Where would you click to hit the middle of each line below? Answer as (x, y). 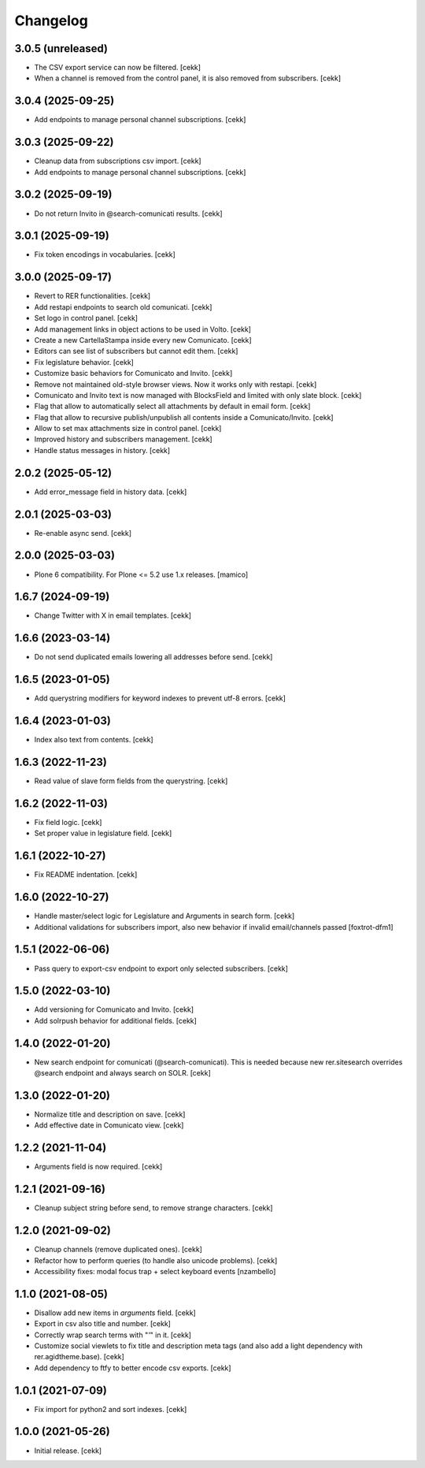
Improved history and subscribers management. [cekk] (123, 439)
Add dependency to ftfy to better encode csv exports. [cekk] (133, 1368)
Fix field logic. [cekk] (68, 822)
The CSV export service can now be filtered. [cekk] (117, 68)
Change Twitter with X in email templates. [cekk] (113, 615)
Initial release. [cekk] (68, 1451)
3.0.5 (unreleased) (61, 48)
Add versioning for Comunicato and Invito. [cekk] (114, 1009)
